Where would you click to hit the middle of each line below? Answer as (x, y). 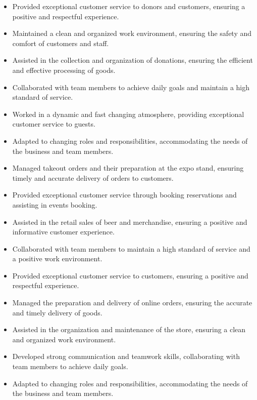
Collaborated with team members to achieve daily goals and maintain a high (131, 87)
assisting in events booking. (55, 204)
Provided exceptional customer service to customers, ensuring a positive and (130, 275)
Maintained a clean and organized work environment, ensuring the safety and (132, 33)
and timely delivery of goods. (57, 312)
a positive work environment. (57, 258)
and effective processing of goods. (64, 70)
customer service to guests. (54, 124)
